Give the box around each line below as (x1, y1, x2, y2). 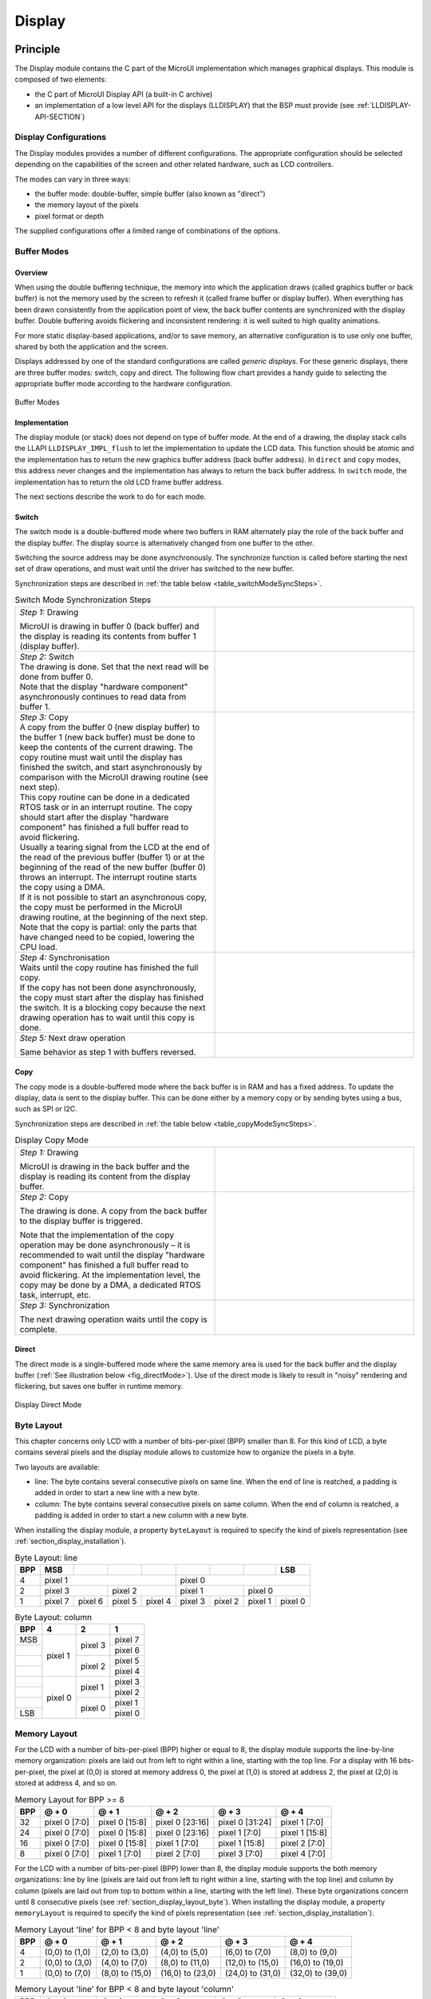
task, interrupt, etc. (19, 1289, 92, 1300)
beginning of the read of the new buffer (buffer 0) (19, 861, 207, 872)
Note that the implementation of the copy (19, 1229, 175, 1240)
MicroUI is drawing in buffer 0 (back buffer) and (19, 620, 200, 632)
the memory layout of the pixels (34, 200, 139, 209)
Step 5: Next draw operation (19, 1032, 126, 1043)
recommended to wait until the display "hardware (19, 1249, 205, 1260)
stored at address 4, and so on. (14, 1778, 117, 1788)
